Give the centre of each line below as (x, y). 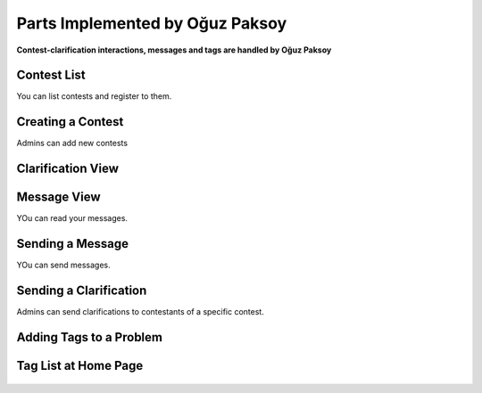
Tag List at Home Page (80, 365)
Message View (58, 197)
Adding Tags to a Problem (89, 337)
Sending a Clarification (82, 291)
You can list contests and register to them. (94, 96)
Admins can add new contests (72, 143)
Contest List (51, 75)
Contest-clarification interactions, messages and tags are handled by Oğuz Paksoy (174, 50)
